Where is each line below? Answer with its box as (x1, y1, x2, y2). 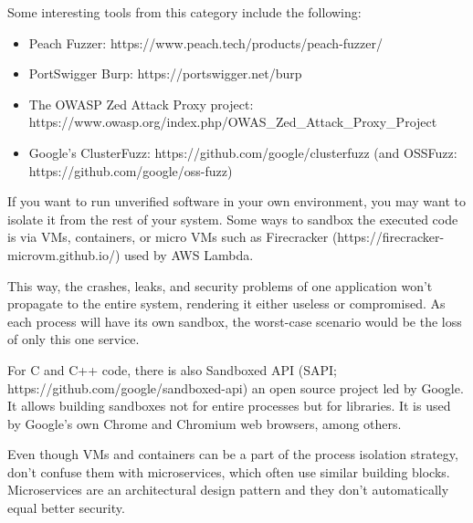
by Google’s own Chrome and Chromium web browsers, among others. (7, 413, 402, 433)
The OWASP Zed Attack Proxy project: (28, 94, 254, 113)
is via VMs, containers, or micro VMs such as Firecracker (7, 227, 329, 246)
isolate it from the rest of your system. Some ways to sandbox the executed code (7, 209, 458, 228)
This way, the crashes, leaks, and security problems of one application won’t (7, 276, 433, 295)
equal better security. (7, 498, 125, 518)
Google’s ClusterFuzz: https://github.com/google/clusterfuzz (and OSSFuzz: (28, 142, 457, 162)
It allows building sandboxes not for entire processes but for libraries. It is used (7, 396, 451, 415)
